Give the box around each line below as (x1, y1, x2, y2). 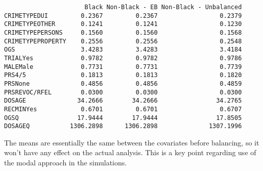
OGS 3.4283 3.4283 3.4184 (4, 46, 242, 54)
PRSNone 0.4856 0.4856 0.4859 (4, 80, 242, 87)
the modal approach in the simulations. (4, 157, 127, 168)
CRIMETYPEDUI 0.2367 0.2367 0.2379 (4, 12, 242, 19)
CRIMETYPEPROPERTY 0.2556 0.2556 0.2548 (4, 37, 242, 45)
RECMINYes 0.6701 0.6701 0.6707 (4, 105, 242, 113)
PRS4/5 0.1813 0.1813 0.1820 (4, 71, 242, 79)
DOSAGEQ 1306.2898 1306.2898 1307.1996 (4, 123, 242, 130)
